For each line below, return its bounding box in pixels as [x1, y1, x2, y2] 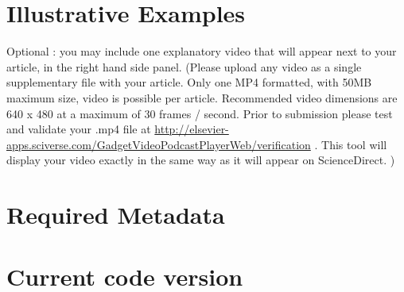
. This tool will [314, 136, 387, 152]
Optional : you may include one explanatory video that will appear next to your [6, 43, 397, 60]
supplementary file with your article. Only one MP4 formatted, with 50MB [6, 74, 372, 90]
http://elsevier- [154, 121, 229, 137]
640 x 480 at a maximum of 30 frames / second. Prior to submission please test [6, 105, 393, 121]
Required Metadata [6, 198, 225, 231]
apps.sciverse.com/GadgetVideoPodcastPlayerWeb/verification [6, 136, 311, 152]
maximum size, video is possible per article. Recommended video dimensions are [6, 89, 398, 106]
